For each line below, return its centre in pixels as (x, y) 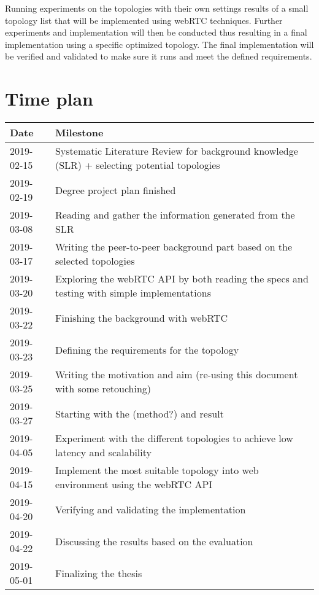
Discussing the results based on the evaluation (154, 541)
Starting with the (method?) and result (139, 413)
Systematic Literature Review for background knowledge (176, 151)
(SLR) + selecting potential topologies (137, 165)
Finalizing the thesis (98, 573)
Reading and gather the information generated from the (175, 215)
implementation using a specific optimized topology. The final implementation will (159, 44)
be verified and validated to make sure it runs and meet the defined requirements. (159, 56)
